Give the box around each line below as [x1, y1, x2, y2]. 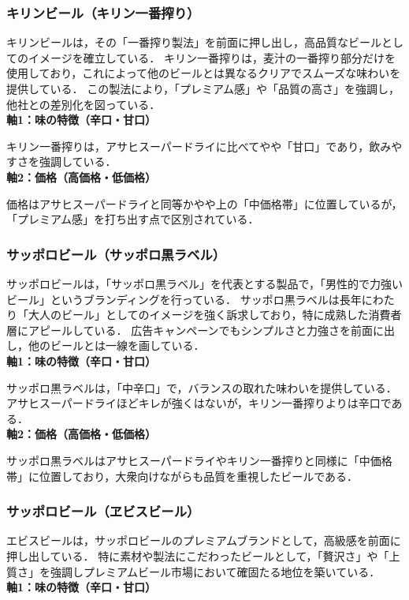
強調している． [39, 153, 117, 170]
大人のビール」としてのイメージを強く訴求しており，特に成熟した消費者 [28, 306, 402, 323]
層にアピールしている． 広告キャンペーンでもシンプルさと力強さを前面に [6, 321, 385, 338]
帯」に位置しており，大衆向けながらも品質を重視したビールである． [6, 467, 359, 484]
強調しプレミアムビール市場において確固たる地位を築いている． [50, 563, 381, 579]
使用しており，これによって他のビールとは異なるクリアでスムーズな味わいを [6, 65, 401, 81]
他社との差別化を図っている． [6, 96, 161, 112]
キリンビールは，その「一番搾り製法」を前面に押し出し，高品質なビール [6, 34, 381, 51]
